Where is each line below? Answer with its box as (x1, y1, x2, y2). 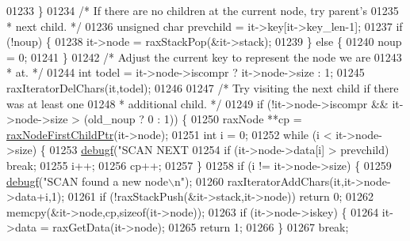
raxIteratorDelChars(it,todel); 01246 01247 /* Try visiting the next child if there (6, 79, 399, 96)
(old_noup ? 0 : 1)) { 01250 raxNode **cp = (83, 111, 302, 127)
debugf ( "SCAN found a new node (6, 172, 169, 189)
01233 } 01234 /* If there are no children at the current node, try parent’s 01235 (6, 2, 399, 18)
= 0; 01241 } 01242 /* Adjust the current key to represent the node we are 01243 (6, 48, 402, 65)
